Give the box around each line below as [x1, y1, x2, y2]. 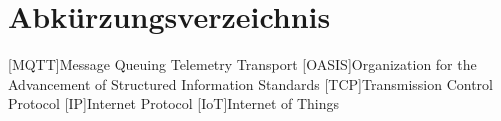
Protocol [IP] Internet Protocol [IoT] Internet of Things [8, 93, 340, 114]
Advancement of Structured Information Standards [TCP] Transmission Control [8, 73, 493, 94]
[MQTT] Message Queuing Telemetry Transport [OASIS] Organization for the [8, 54, 477, 75]
